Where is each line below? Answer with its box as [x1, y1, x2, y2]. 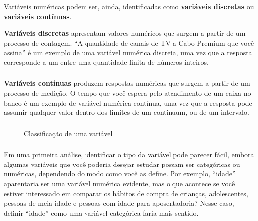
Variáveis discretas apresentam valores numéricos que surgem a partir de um [4, 28, 246, 38]
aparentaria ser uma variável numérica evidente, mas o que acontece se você [4, 178, 235, 188]
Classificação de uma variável [24, 128, 113, 138]
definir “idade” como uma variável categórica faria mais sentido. [4, 207, 199, 218]
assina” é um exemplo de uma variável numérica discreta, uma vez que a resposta [4, 47, 252, 57]
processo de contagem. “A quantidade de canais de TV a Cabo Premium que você [4, 37, 254, 48]
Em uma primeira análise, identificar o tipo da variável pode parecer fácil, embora [4, 149, 254, 160]
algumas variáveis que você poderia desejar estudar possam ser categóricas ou [4, 159, 240, 169]
